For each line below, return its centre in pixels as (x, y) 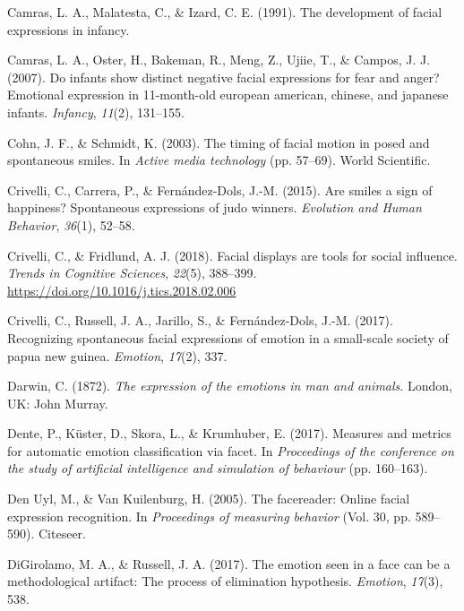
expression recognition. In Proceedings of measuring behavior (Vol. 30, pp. (209, 516)
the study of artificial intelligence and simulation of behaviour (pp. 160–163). (218, 468)
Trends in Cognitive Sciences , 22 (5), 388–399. (132, 273)
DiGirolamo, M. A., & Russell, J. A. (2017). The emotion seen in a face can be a (229, 563)
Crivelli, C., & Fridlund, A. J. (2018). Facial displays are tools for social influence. (232, 255)
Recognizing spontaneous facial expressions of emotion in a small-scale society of (228, 337)
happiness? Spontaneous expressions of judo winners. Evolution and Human (215, 207)
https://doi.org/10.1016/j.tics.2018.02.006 (122, 290)
